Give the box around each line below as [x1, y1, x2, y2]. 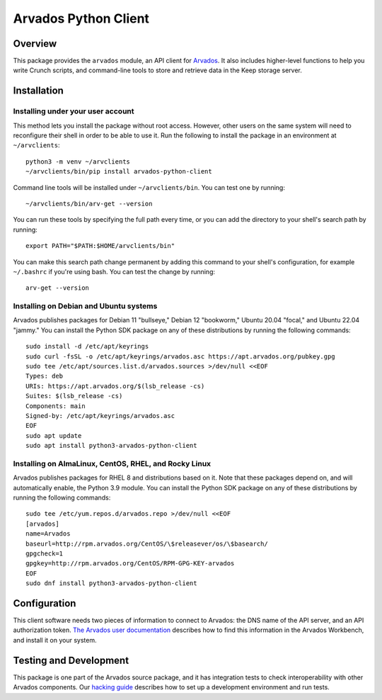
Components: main [25, 402, 86, 410]
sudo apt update [25, 431, 82, 439]
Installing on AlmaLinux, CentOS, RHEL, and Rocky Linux [13, 458, 212, 468]
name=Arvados [25, 530, 71, 538]
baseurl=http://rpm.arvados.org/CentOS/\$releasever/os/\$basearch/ [25, 539, 268, 548]
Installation [13, 85, 64, 97]
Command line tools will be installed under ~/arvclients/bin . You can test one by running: [13, 183, 286, 191]
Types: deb [25, 372, 64, 380]
